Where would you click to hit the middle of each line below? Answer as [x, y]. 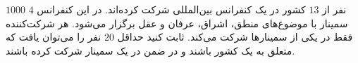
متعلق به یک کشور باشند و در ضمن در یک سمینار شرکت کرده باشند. [150, 50]
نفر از [334, 9]
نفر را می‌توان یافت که [54, 37]
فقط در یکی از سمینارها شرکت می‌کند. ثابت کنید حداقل [235, 37]
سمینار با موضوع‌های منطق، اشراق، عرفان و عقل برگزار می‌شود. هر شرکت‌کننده [177, 23]
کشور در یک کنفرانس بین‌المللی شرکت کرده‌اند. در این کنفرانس [171, 9]
